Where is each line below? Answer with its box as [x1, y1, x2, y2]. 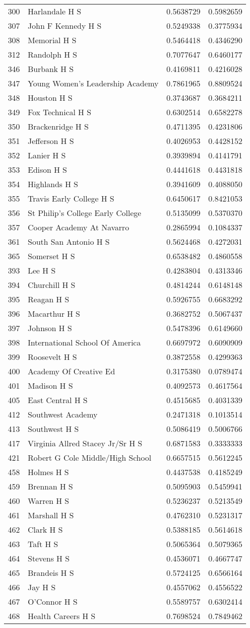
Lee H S [28, 265, 56, 276]
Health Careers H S [28, 610, 96, 622]
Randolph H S [28, 49, 77, 60]
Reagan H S [28, 293, 69, 305]
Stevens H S [28, 553, 70, 564]
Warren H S [28, 495, 69, 506]
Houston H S [28, 92, 72, 103]
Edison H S [28, 164, 67, 175]
